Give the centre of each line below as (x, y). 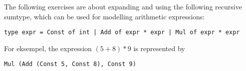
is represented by (159, 48)
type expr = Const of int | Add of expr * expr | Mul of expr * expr (122, 33)
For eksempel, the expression (48, 48)
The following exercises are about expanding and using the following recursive (123, 6)
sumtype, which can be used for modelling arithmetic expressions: (105, 16)
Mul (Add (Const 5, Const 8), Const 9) (70, 64)
